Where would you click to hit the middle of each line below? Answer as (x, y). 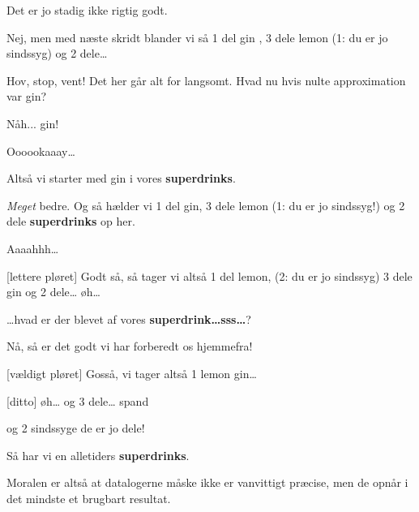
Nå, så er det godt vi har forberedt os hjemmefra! (130, 346)
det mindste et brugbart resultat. (89, 498)
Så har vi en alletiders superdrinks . (98, 455)
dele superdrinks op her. (71, 221)
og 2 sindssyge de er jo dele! (76, 428)
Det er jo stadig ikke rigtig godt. (87, 10)
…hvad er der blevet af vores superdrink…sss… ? (129, 318)
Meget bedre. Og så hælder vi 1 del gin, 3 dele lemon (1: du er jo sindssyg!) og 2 (206, 205)
